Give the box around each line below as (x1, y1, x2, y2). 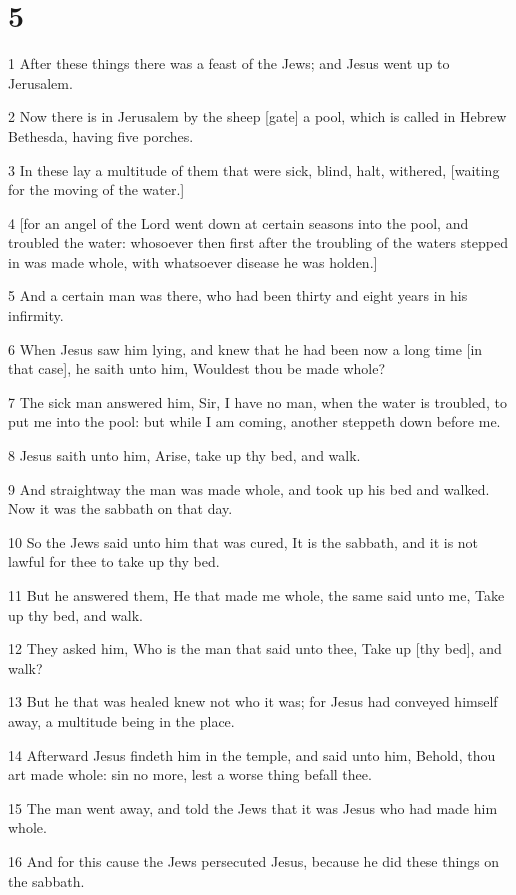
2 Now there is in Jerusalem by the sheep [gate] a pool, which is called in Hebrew (8, 106, 507, 127)
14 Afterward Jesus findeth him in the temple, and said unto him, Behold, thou (8, 744, 496, 765)
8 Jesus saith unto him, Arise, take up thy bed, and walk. (8, 445, 361, 466)
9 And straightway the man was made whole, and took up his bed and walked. (8, 478, 490, 499)
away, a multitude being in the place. (8, 710, 235, 731)
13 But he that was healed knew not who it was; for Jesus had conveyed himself (8, 691, 498, 712)
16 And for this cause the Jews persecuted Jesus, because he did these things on (8, 850, 500, 871)
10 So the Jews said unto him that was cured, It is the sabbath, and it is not (8, 531, 479, 552)
